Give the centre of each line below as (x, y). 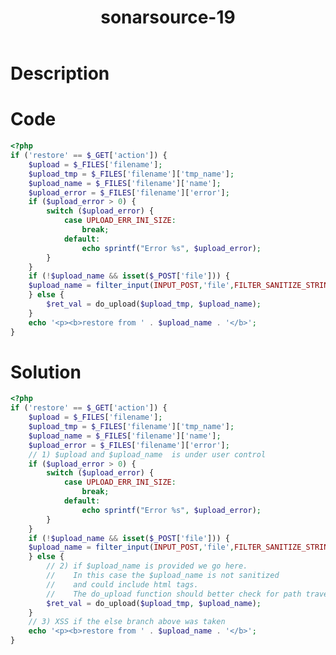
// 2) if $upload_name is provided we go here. (147, 566)
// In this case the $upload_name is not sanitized (163, 576)
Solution (46, 372)
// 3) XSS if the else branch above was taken (127, 622)
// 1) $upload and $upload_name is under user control (147, 454)
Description (60, 73)
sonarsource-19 (168, 17)
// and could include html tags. (122, 584)
